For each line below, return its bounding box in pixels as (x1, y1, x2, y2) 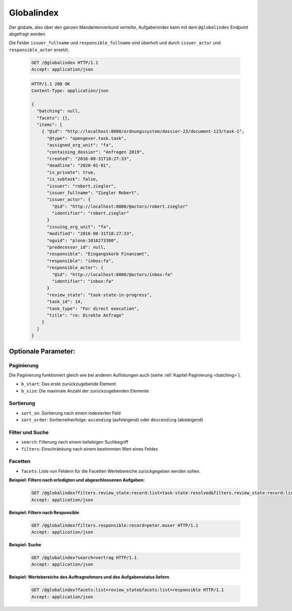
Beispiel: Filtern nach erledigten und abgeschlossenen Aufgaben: (9, 477, 145, 483)
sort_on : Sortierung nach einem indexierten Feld (21, 410, 121, 416)
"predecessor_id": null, (47, 245, 107, 250)
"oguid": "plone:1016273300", (47, 237, 119, 243)
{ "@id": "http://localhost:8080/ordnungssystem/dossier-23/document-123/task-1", (41, 129, 245, 134)
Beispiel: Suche (9, 541, 41, 547)
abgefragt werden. (9, 31, 47, 36)
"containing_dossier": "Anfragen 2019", (47, 149, 145, 155)
